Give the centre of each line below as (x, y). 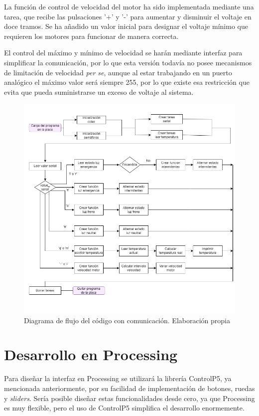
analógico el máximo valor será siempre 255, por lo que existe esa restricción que (127, 82)
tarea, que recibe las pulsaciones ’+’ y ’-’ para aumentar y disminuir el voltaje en (128, 16)
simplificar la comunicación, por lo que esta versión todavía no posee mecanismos (128, 62)
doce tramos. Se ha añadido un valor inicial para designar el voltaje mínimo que (126, 26)
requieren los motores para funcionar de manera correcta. (91, 36)
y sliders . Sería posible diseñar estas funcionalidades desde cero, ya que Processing (129, 398)
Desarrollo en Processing (91, 354)
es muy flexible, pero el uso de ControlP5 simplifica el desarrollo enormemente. (124, 408)
